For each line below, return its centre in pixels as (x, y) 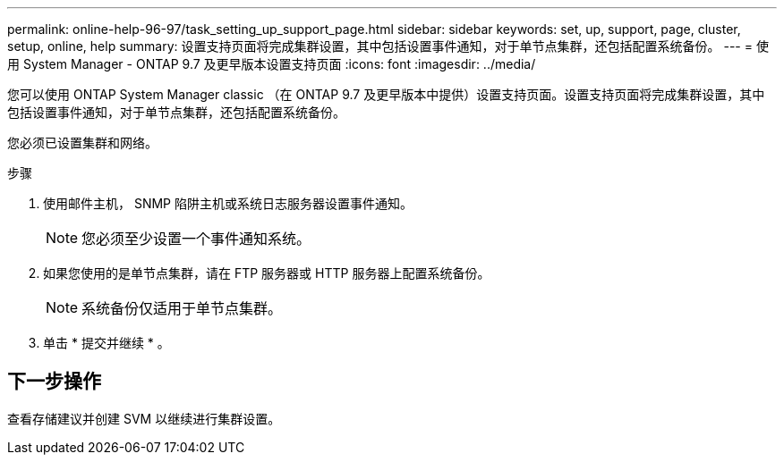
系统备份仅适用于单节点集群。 (182, 308)
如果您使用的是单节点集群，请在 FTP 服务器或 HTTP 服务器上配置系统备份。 (267, 273)
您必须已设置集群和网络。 (82, 143)
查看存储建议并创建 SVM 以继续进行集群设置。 (144, 418)
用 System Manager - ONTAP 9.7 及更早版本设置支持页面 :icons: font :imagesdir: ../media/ (272, 64)
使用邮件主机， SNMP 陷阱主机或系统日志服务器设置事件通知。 (228, 203)
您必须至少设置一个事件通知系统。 (196, 239)
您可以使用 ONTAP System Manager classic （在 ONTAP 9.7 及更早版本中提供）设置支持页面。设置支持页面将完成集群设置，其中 (386, 94)
